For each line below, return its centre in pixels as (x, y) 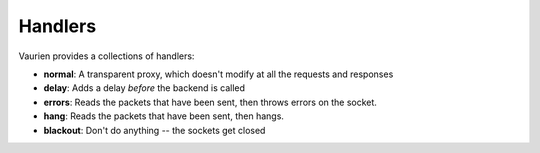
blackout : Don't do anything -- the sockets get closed (154, 130)
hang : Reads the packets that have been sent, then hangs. (164, 116)
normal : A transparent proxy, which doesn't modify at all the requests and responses (218, 74)
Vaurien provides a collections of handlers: (106, 56)
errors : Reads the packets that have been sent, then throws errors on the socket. (210, 102)
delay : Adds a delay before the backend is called (144, 88)
